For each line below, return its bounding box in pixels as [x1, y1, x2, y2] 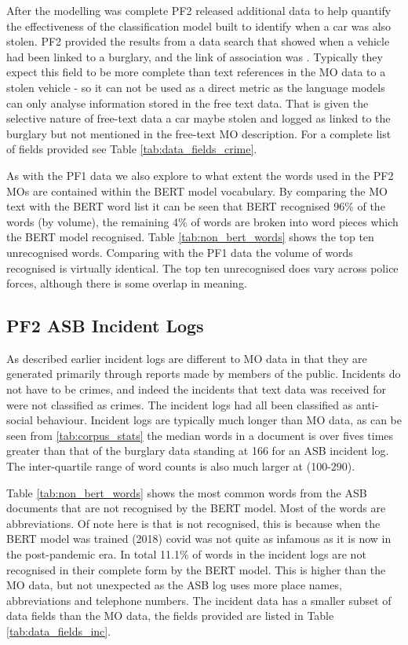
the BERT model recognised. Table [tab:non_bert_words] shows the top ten [6, 229, 374, 245]
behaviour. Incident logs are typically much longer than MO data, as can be [36, 412, 402, 428]
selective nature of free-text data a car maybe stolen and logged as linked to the [6, 110, 391, 126]
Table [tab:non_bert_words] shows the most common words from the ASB [6, 484, 367, 500]
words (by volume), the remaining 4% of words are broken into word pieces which [6, 213, 399, 229]
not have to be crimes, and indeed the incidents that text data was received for [6, 381, 387, 398]
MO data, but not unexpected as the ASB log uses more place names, [6, 577, 342, 593]
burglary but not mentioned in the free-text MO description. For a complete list [6, 125, 392, 141]
